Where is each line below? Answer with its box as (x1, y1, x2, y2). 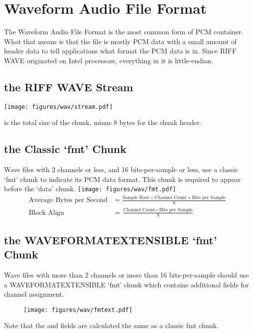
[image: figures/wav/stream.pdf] (4, 103, 113, 110)
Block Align (28, 209, 64, 216)
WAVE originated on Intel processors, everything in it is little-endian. (4, 55, 213, 65)
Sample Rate (123, 195, 150, 201)
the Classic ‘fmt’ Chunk (4, 141, 126, 156)
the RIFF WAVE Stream (4, 79, 133, 94)
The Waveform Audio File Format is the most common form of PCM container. (4, 26, 244, 37)
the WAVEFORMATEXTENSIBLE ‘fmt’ (4, 232, 217, 247)
